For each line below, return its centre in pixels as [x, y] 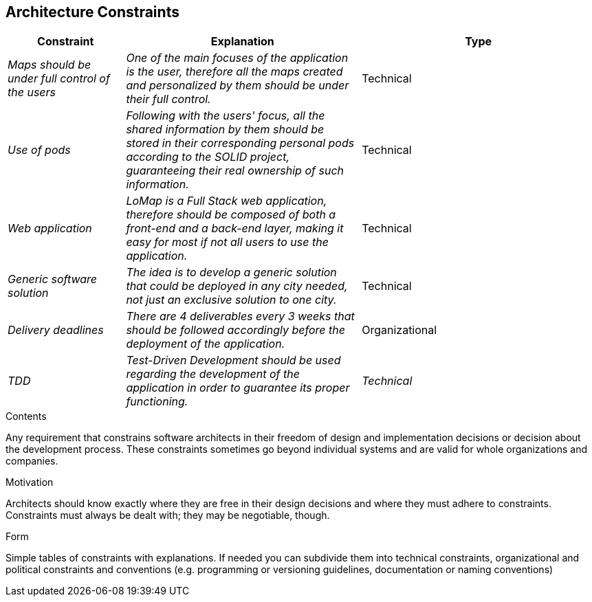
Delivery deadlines [56, 330]
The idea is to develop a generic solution [231, 272]
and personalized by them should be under [238, 86]
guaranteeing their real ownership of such [235, 171]
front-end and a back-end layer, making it [235, 228]
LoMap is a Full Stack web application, [227, 201]
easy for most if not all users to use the [227, 242]
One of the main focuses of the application [237, 58]
